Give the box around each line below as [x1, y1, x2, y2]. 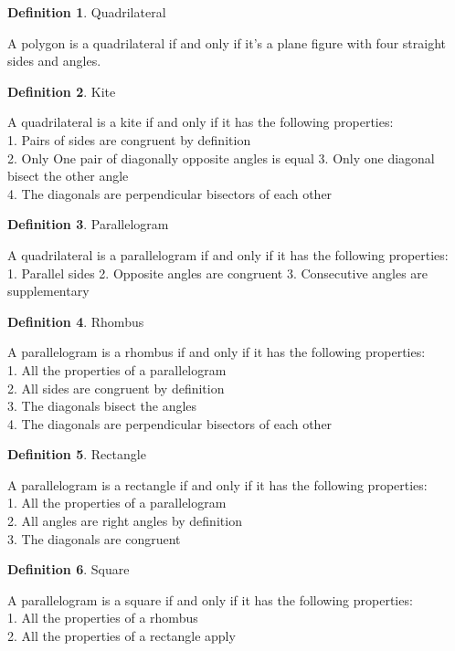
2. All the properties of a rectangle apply [7, 626, 236, 646]
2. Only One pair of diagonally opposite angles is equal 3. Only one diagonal [7, 148, 435, 167]
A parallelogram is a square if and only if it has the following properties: [7, 590, 413, 609]
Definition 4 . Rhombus [7, 311, 144, 331]
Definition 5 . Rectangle [7, 445, 146, 464]
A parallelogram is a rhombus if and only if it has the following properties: [7, 342, 426, 362]
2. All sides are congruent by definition [7, 378, 225, 397]
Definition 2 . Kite [7, 81, 116, 100]
